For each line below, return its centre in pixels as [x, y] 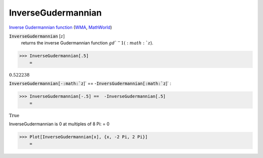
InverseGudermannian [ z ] [37, 36]
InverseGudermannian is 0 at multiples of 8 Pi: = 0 [59, 124]
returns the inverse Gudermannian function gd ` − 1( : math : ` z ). [87, 43]
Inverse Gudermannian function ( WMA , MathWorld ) [60, 27]
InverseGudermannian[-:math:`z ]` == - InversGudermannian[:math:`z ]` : [90, 83]
